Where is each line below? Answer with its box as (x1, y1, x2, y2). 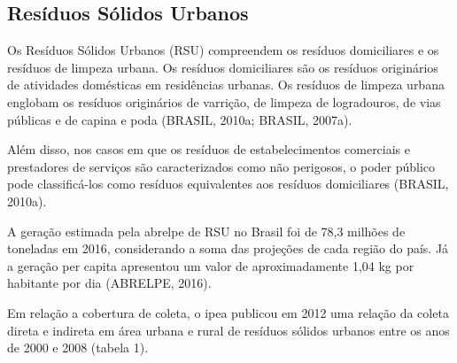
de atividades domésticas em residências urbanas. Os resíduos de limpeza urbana (7, 75, 445, 94)
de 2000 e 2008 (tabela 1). (7, 338, 149, 357)
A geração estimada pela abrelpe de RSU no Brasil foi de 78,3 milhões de (7, 221, 406, 240)
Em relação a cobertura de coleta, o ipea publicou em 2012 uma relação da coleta (7, 303, 449, 321)
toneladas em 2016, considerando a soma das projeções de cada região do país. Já (7, 239, 449, 258)
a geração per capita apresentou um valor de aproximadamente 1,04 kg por (7, 256, 414, 274)
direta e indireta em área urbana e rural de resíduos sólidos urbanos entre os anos (7, 321, 450, 339)
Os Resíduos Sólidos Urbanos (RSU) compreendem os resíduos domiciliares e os (7, 41, 439, 59)
